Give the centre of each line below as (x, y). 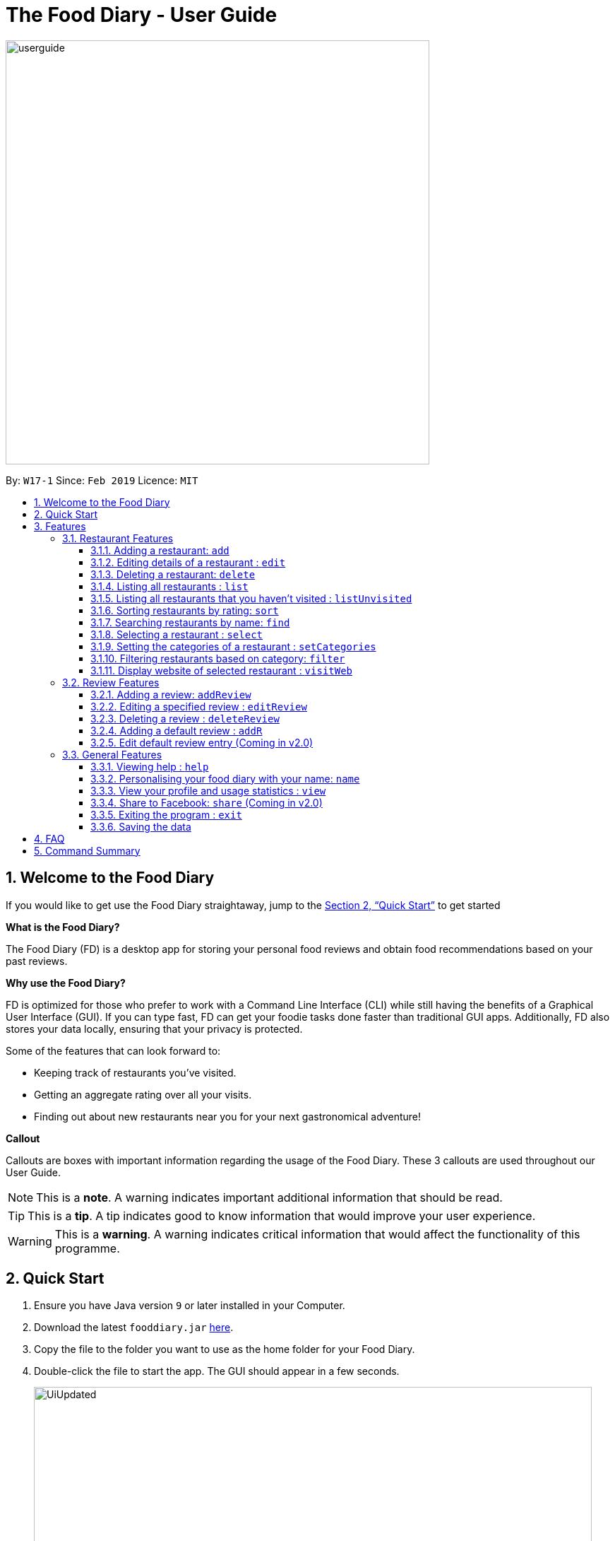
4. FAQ (49, 838)
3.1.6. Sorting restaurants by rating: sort (185, 610)
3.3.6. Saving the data (141, 826)
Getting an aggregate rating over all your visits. (143, 1094)
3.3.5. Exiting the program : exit (166, 814)
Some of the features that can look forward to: (113, 1050)
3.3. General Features (112, 754)
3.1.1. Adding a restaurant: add (160, 550)
